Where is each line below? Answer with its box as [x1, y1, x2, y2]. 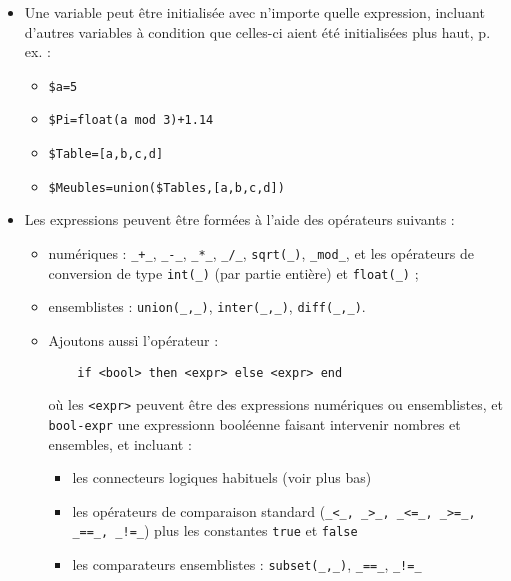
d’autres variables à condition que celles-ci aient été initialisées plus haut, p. [24, 21, 491, 42]
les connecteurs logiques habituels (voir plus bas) [72, 467, 372, 488]
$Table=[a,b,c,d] [48, 147, 164, 162]
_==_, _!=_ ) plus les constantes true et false [72, 520, 358, 541]
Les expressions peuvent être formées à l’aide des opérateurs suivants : [24, 209, 455, 230]
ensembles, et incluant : [48, 433, 192, 454]
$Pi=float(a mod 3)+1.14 [48, 113, 214, 128]
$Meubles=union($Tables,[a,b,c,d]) [48, 180, 285, 195]
